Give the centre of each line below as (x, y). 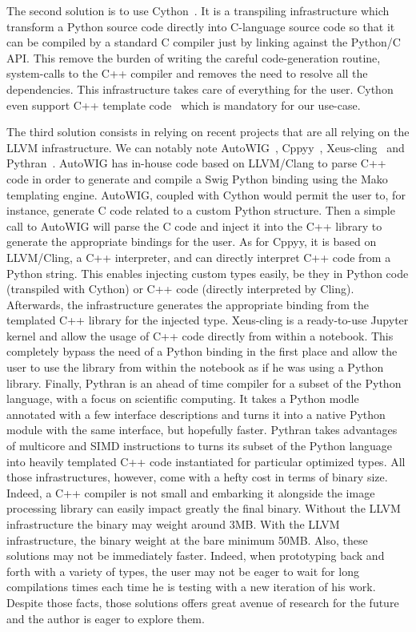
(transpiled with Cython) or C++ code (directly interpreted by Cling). (180, 289)
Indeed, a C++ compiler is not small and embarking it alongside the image (191, 492)
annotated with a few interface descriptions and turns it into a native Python (196, 414)
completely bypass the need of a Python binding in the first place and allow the (202, 351)
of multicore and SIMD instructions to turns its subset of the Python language (200, 446)
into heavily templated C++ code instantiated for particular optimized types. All (206, 461)
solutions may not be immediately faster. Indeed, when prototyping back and (196, 556)
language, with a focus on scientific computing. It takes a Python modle (183, 399)
